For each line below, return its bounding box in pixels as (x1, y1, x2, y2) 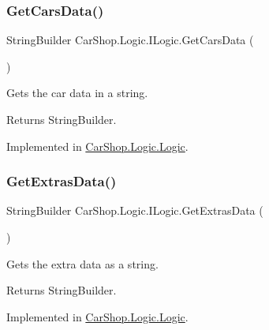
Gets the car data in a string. (6, 84, 148, 101)
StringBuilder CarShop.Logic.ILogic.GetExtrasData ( (6, 202, 263, 219)
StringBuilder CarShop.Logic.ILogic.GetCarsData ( (6, 32, 254, 48)
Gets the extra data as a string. (6, 255, 159, 272)
